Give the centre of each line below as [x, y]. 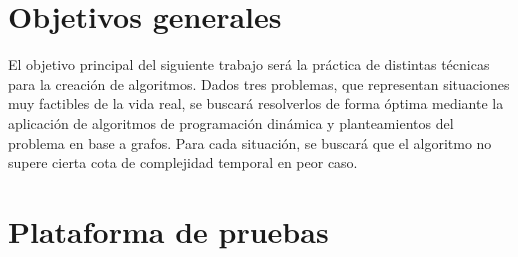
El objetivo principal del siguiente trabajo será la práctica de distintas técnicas [249, 64]
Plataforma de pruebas [168, 230]
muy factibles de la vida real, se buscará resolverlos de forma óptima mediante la [256, 103]
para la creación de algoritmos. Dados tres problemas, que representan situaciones [259, 83]
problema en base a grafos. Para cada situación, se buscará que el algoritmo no [250, 142]
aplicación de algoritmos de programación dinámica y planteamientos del [231, 122]
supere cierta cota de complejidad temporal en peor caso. [183, 162]
